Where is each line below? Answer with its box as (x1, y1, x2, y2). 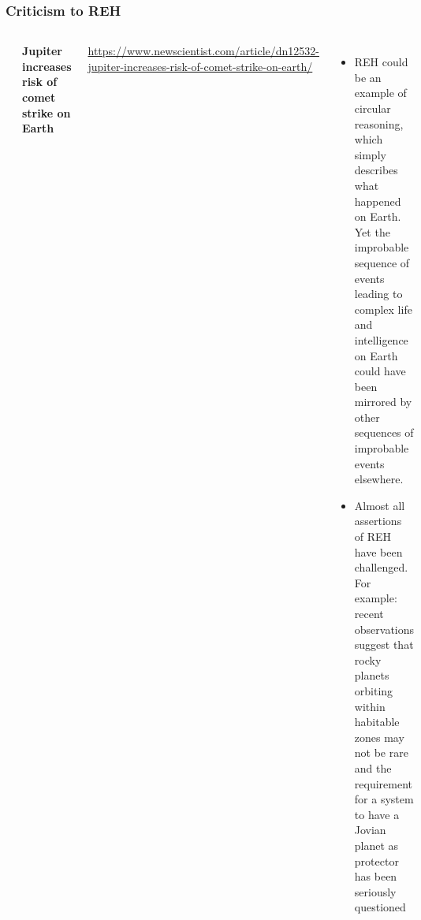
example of (354, 84, 407, 101)
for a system (354, 791, 414, 807)
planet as (354, 836, 399, 853)
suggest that (354, 636, 414, 653)
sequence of (354, 254, 410, 270)
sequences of (354, 424, 414, 441)
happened (354, 192, 401, 209)
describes (354, 162, 398, 178)
